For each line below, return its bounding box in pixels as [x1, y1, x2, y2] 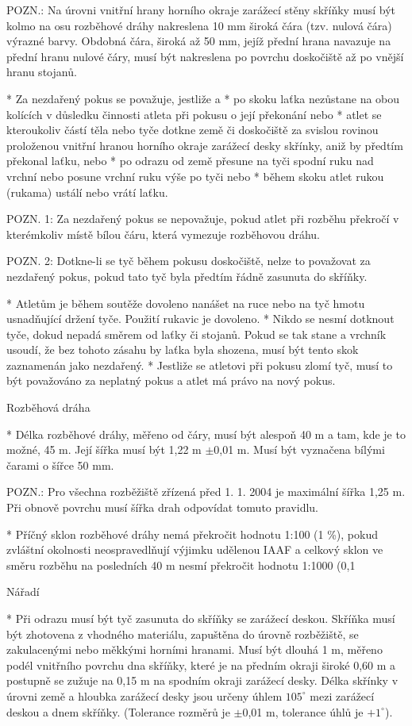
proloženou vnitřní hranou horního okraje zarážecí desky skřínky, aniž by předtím [6, 136, 403, 153]
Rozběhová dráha [6, 399, 90, 416]
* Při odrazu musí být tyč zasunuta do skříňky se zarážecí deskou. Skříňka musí [6, 610, 395, 626]
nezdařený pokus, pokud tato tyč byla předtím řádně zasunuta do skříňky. [6, 267, 368, 284]
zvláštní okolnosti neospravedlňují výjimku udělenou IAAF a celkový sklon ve [6, 541, 383, 558]
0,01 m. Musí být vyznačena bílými [214, 441, 385, 458]
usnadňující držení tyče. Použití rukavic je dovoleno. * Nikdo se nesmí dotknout [6, 310, 395, 327]
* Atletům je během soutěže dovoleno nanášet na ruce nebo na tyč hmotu [6, 294, 365, 311]
